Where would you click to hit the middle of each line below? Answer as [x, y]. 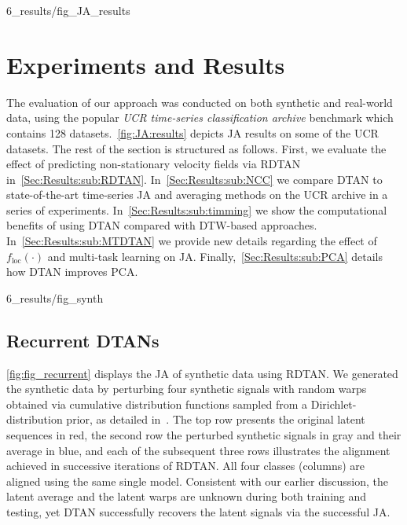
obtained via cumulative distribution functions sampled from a [157, 404]
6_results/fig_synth [55, 297]
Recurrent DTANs [83, 340]
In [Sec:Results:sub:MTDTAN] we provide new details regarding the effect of [192, 241]
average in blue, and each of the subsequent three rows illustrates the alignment [198, 450]
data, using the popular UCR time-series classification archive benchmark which [200, 117]
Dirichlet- [334, 404]
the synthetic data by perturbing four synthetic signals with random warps [187, 389]
